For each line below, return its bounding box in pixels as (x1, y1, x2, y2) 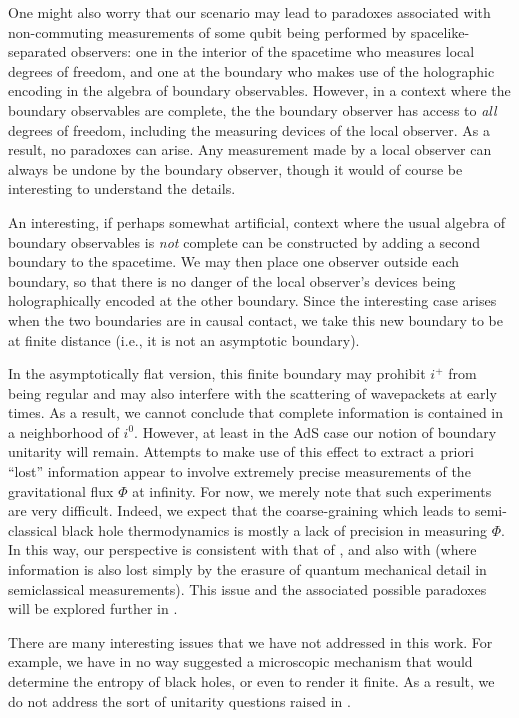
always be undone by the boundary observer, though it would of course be (8, 158, 463, 179)
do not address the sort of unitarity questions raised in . (8, 690, 351, 711)
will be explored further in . (8, 598, 178, 619)
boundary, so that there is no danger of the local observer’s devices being (8, 270, 456, 291)
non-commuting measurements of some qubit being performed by (8, 21, 407, 42)
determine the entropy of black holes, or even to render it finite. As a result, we (8, 671, 495, 691)
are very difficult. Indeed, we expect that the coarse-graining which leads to (8, 500, 471, 521)
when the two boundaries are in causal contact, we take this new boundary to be (8, 309, 503, 330)
